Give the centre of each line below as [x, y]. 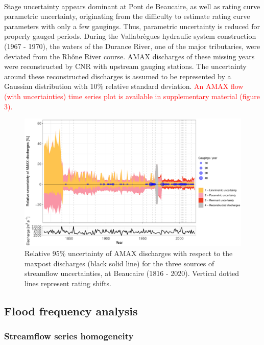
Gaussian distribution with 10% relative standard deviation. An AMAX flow [124, 86]
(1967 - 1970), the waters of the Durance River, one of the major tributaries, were [132, 46]
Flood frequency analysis [71, 310]
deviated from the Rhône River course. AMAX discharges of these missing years [129, 56]
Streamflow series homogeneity [69, 336]
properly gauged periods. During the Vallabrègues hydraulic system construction [130, 36]
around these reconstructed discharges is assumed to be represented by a [118, 76]
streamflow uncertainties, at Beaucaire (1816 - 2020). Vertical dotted [132, 273]
